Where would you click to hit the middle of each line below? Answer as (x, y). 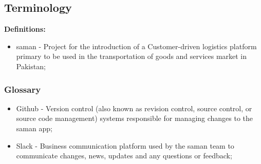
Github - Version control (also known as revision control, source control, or (134, 108)
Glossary (23, 89)
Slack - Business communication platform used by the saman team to (125, 145)
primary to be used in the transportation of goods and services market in (132, 56)
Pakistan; (31, 66)
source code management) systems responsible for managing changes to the (135, 118)
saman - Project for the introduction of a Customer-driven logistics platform (136, 46)
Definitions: (25, 29)
